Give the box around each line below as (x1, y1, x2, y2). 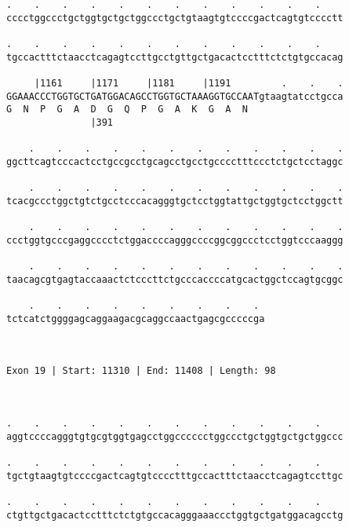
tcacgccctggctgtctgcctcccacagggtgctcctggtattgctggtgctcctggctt (6, 195, 344, 207)
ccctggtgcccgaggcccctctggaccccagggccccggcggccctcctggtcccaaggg (6, 234, 344, 246)
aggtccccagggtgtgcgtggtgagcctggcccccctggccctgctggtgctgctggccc (6, 430, 344, 442)
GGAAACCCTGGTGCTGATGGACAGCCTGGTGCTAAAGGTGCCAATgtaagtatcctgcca (6, 90, 344, 102)
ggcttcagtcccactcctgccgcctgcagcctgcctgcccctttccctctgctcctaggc (6, 156, 344, 167)
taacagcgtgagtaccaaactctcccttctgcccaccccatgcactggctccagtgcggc (6, 273, 344, 285)
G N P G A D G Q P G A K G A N (6, 104, 248, 115)
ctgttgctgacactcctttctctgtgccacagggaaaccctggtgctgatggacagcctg (6, 509, 344, 521)
